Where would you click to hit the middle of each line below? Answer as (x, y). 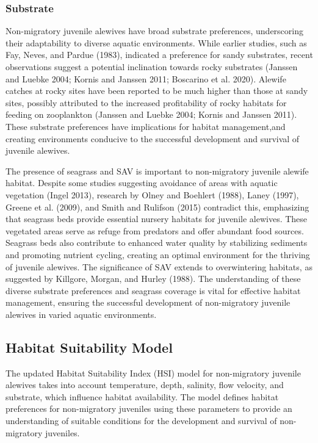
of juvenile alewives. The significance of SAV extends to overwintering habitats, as (159, 266)
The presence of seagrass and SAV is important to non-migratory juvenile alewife (157, 171)
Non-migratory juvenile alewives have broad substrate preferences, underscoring (154, 31)
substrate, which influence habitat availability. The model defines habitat (142, 396)
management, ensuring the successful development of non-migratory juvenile (148, 302)
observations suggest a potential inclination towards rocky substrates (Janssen (152, 67)
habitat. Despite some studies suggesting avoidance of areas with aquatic (142, 183)
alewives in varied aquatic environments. (81, 314)
